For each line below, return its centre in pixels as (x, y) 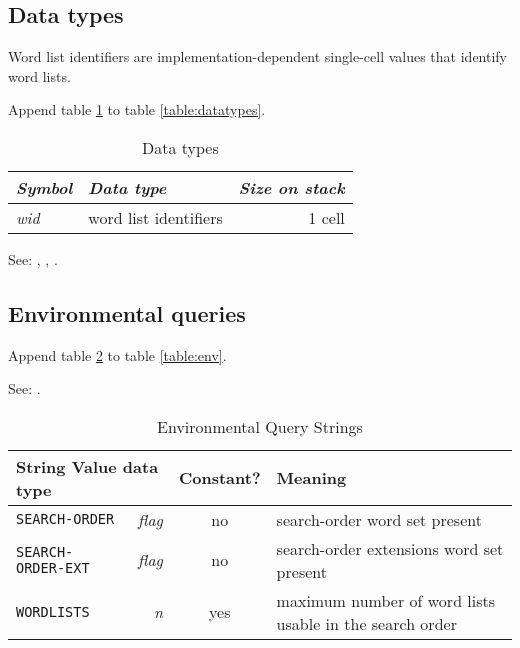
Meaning (311, 478)
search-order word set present (379, 519)
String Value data (87, 466)
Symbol (44, 187)
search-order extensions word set (390, 548)
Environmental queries (127, 312)
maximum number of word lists (386, 600)
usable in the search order (366, 623)
